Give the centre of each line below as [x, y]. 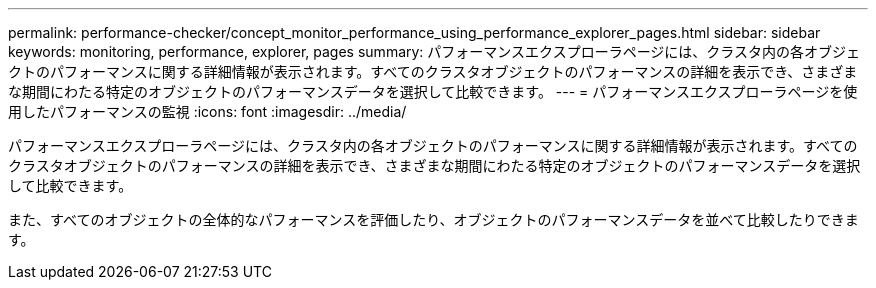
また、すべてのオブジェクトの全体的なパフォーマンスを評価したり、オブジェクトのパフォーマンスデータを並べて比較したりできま [433, 219]
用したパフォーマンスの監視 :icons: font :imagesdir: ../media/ [207, 111]
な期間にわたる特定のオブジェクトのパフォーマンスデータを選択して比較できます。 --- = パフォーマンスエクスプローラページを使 [433, 91]
